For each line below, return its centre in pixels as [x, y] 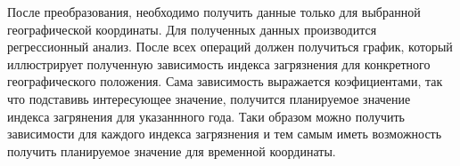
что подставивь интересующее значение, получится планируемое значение [209, 98]
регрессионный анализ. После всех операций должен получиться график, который [230, 47]
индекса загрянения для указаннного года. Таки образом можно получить [206, 116]
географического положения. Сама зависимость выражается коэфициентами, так [225, 81]
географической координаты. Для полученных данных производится [192, 29]
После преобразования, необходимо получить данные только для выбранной [214, 12]
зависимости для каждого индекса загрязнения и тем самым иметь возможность [225, 134]
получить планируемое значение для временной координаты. [172, 150]
